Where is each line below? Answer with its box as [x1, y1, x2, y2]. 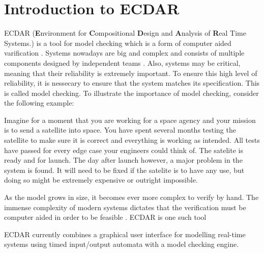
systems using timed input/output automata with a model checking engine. [4, 239, 239, 249]
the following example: [4, 97, 74, 108]
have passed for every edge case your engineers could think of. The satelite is [4, 144, 243, 155]
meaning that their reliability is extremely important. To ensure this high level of [4, 67, 257, 78]
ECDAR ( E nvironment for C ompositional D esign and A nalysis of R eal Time [4, 28, 246, 38]
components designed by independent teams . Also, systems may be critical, [4, 57, 241, 68]
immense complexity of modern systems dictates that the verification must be [4, 201, 246, 212]
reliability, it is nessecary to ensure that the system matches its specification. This [4, 78, 260, 88]
